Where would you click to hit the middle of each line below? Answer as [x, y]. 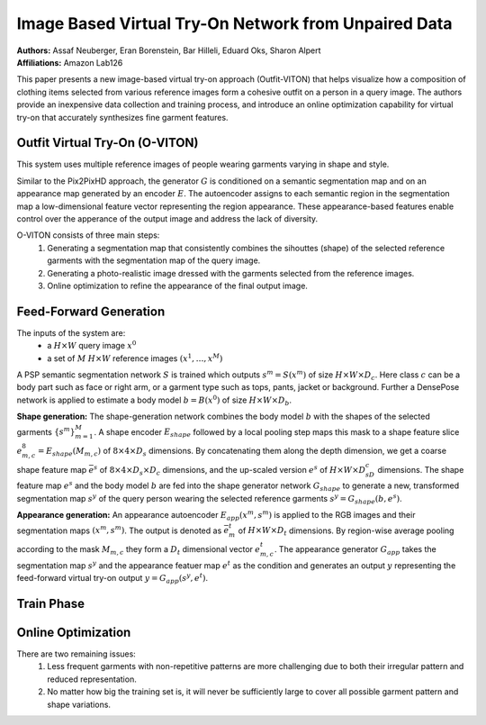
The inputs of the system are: [71, 332]
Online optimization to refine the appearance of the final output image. [177, 285]
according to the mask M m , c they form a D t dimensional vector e [139, 550]
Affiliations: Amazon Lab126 [70, 62]
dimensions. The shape [421, 469]
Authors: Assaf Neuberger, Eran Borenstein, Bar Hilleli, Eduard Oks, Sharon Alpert [169, 50]
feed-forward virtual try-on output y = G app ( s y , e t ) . [112, 579]
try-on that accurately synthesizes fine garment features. [122, 117]
